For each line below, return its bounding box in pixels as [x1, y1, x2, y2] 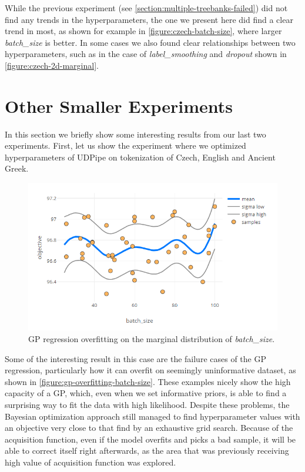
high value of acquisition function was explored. [5, 456, 176, 468]
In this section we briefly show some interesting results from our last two [5, 128, 266, 140]
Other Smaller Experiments [5, 93, 233, 118]
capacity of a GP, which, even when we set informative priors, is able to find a [5, 387, 287, 399]
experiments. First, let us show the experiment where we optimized [5, 139, 246, 152]
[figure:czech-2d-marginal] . [5, 59, 99, 71]
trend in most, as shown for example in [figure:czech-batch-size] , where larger [5, 25, 282, 37]
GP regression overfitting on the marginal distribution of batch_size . [28, 332, 275, 344]
